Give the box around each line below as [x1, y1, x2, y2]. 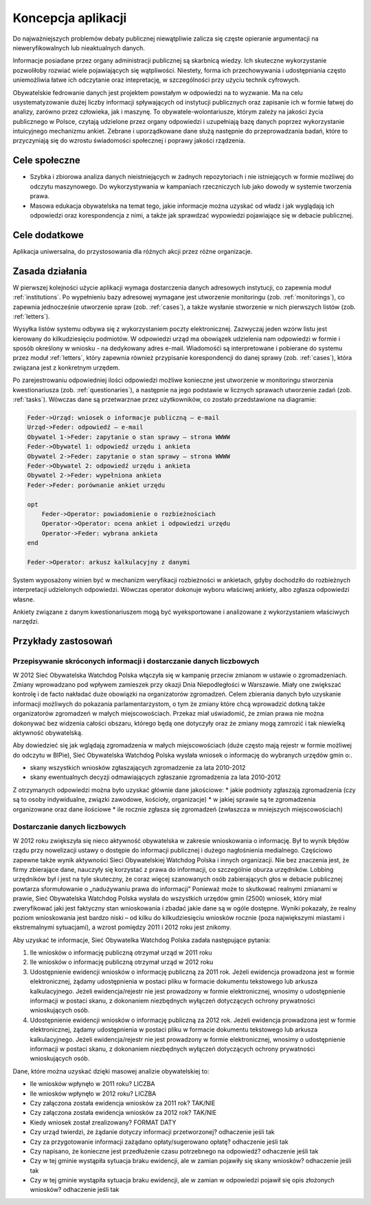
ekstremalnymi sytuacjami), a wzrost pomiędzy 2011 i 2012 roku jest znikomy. [12, 923, 232, 932]
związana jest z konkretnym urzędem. [12, 363, 120, 372]
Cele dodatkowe [12, 229, 84, 241]
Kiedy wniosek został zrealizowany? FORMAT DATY [30, 1118, 177, 1127]
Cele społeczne [12, 155, 80, 167]
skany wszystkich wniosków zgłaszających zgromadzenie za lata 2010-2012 [30, 764, 246, 772]
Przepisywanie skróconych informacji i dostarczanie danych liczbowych [12, 657, 260, 666]
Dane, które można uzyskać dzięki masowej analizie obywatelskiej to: [12, 1067, 210, 1075]
